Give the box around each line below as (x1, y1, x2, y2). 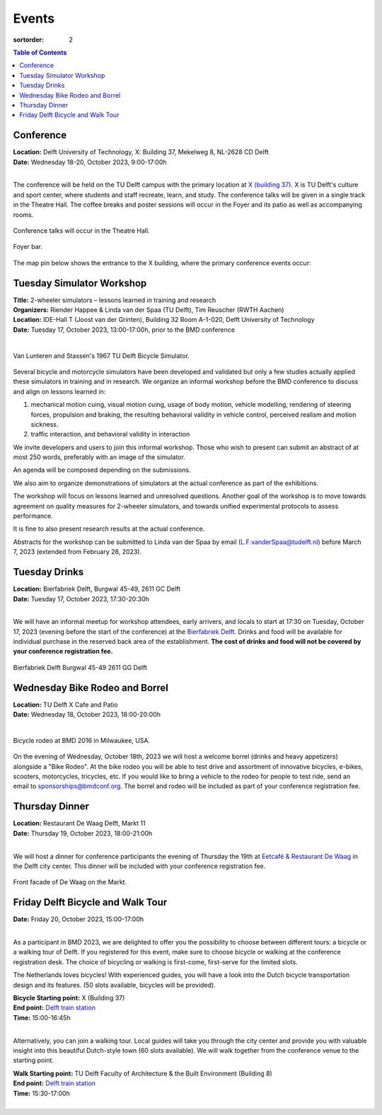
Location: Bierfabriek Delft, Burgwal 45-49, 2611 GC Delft (13, 584, 180, 594)
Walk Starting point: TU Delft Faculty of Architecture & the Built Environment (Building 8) (13, 1069, 272, 1078)
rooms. (13, 210, 34, 219)
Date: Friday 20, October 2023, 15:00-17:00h (13, 915, 144, 923)
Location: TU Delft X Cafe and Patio (13, 700, 118, 709)
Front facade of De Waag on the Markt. (13, 878, 127, 886)
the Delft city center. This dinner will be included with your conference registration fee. (13, 862, 266, 870)
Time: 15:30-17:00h (13, 1089, 70, 1097)
